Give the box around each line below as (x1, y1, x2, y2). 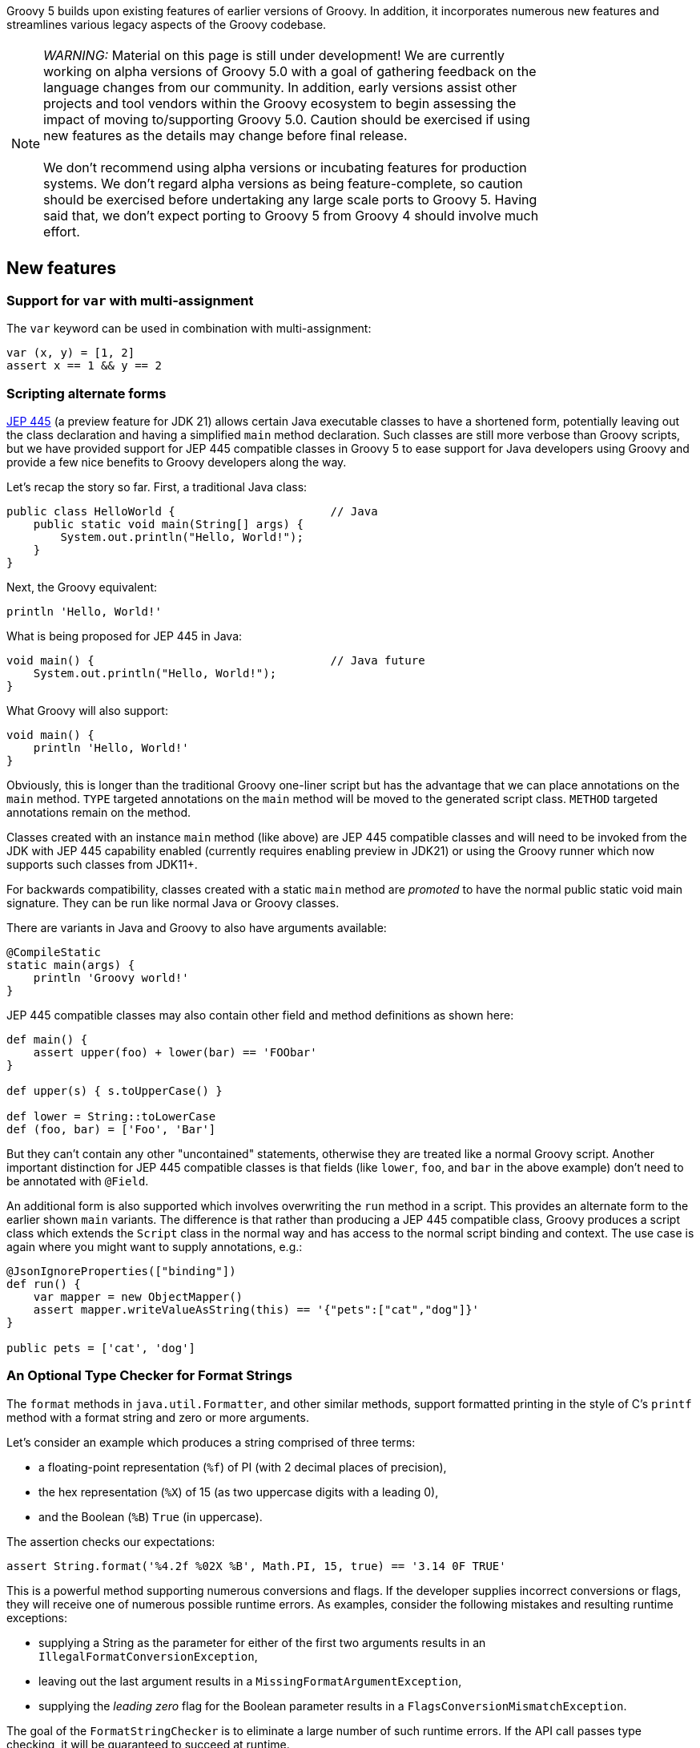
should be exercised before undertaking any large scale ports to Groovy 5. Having (43, 192, 537, 208)
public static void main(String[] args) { (33, 517, 304, 531)
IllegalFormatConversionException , (38, 1649, 258, 1663)
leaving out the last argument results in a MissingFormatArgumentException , (38, 1673, 462, 1688)
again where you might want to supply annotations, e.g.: (6, 1239, 303, 1253)
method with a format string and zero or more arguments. (6, 1410, 309, 1424)
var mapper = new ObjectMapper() (33, 1290, 243, 1303)
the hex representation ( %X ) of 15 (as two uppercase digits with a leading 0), (38, 1484, 439, 1499)
